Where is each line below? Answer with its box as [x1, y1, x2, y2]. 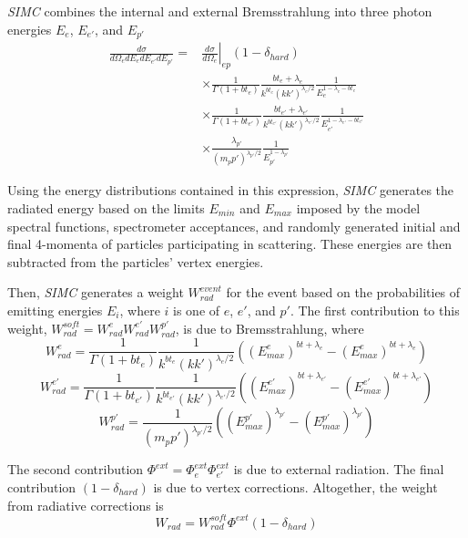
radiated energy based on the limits [7, 198, 205, 217]
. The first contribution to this [290, 300, 460, 319]
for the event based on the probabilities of [226, 283, 461, 302]
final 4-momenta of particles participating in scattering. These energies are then [7, 234, 453, 253]
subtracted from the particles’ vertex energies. [7, 252, 264, 271]
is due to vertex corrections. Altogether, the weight [153, 478, 438, 497]
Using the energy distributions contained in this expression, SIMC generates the [7, 181, 454, 200]
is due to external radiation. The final [233, 460, 444, 479]
